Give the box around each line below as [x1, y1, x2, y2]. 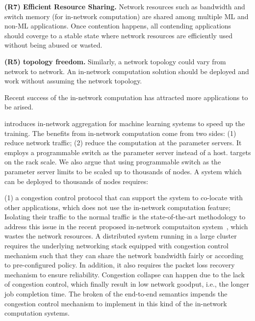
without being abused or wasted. [4, 40, 102, 50]
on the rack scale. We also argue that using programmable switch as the [4, 157, 221, 167]
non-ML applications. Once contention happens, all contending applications [4, 21, 231, 31]
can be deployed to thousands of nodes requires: [4, 176, 149, 186]
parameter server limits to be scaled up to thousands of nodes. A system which [4, 166, 242, 176]
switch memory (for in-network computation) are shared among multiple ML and [4, 11, 249, 21]
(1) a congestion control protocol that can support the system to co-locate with [4, 192, 243, 203]
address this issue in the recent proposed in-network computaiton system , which [4, 221, 248, 231]
